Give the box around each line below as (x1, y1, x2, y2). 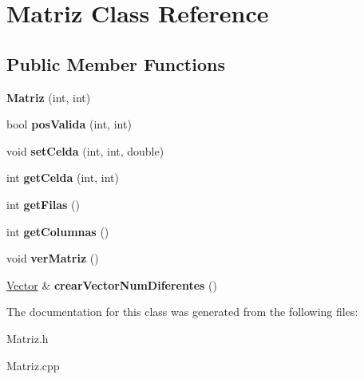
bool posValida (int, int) (6, 116, 132, 132)
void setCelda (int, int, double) (6, 142, 164, 159)
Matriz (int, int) (6, 89, 91, 105)
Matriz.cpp (6, 357, 60, 373)
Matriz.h (6, 330, 49, 346)
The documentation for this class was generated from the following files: (6, 303, 358, 320)
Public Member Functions (6, 51, 225, 76)
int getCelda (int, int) (6, 169, 119, 186)
